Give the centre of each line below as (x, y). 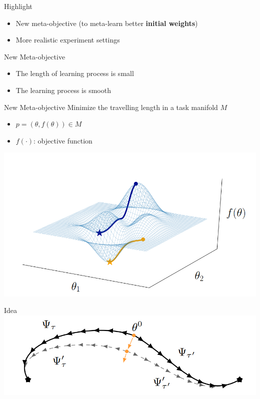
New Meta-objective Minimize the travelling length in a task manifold (111, 107)
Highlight (18, 6)
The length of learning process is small (75, 73)
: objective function (63, 140)
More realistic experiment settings (68, 40)
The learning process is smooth (63, 90)
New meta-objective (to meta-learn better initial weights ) (107, 23)
